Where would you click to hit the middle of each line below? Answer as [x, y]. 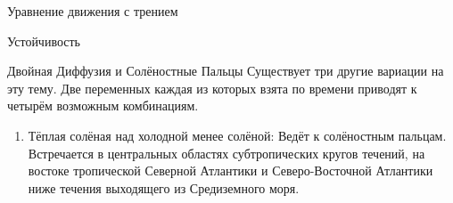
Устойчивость [44, 41]
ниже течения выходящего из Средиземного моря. [164, 187]
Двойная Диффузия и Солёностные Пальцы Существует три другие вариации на [226, 71]
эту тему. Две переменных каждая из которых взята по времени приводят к [212, 88]
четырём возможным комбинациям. [103, 106]
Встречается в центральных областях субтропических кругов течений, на [226, 153]
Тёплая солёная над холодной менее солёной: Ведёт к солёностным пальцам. [237, 135]
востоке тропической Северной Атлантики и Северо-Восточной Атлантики [231, 171]
